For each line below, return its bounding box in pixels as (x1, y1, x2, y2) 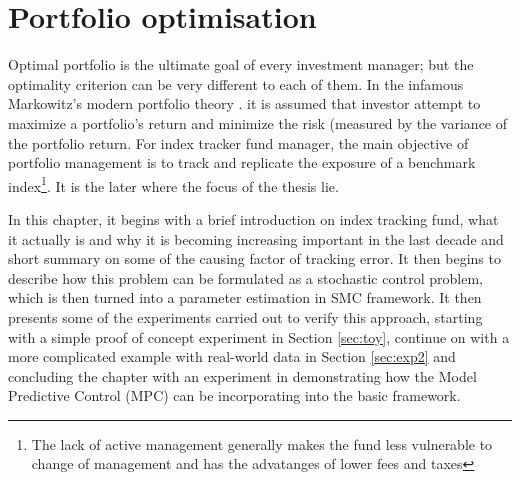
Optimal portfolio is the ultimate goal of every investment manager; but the (8, 54, 474, 75)
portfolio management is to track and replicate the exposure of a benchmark (8, 152, 476, 173)
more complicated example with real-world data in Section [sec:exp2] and (8, 346, 456, 367)
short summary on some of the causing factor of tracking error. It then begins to (8, 248, 501, 269)
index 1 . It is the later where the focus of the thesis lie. (8, 172, 339, 196)
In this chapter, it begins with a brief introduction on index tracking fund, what (8, 208, 499, 229)
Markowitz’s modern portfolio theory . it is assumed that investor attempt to (8, 93, 481, 114)
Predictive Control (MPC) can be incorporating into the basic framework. (8, 385, 461, 406)
